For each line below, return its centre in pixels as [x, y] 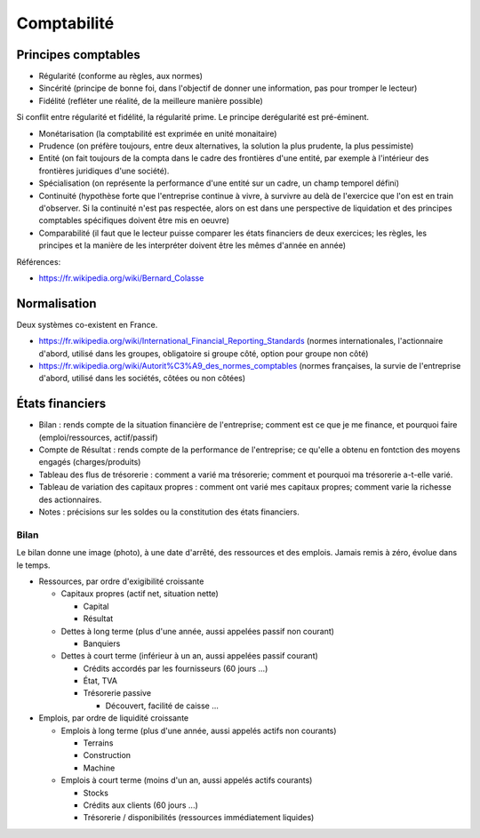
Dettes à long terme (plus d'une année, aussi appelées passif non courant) [198, 631]
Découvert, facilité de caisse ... [162, 706]
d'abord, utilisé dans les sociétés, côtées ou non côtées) [142, 379]
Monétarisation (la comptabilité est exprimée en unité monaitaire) [158, 133]
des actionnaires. [70, 499]
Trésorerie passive [117, 693]
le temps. [33, 565]
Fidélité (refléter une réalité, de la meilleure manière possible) [151, 100]
